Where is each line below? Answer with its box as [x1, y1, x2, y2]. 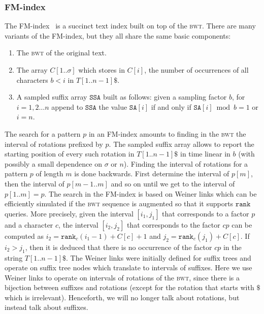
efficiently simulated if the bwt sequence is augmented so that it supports [5, 198, 234, 209]
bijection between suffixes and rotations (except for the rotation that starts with [5, 282, 254, 293]
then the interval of [5, 178, 64, 189]
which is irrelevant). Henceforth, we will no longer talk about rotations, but [5, 292, 240, 302]
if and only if [151, 101, 191, 112]
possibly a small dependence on [5, 158, 102, 169]
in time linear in [180, 148, 230, 159]
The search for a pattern [5, 128, 81, 139]
